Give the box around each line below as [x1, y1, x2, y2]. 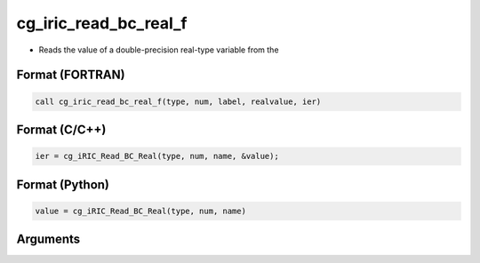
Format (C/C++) [16, 122, 107, 137]
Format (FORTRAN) [16, 68, 125, 83]
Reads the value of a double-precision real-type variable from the [38, 44, 279, 55]
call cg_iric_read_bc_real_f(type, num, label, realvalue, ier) [35, 96, 322, 107]
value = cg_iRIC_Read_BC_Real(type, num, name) [35, 205, 246, 216]
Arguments [16, 232, 81, 247]
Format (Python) [16, 177, 110, 192]
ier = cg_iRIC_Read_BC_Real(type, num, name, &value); [35, 151, 279, 162]
